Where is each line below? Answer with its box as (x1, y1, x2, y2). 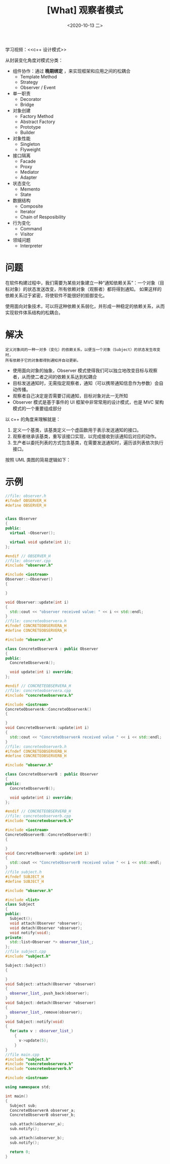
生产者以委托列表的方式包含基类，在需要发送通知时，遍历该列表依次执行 (12, 439, 163, 446)
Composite (20, 203, 43, 209)
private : (5, 935, 24, 940)
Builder (20, 129, 35, 135)
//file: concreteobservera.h (5, 618, 67, 624)
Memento (20, 186, 40, 192)
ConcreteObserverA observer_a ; (10, 1108, 76, 1113)
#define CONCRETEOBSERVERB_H (5, 753, 67, 759)
